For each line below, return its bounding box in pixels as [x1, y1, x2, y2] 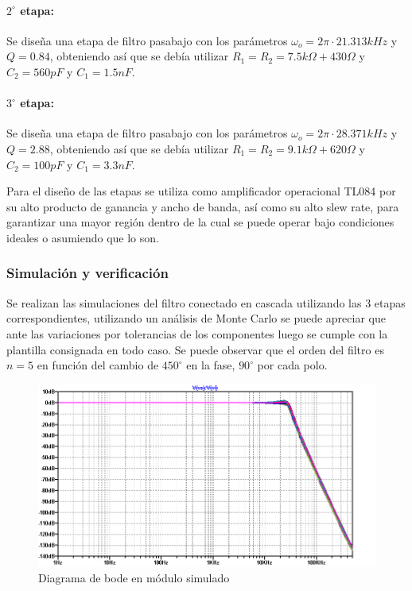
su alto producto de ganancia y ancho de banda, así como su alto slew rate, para [6, 198, 399, 214]
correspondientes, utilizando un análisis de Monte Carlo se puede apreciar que [6, 310, 386, 326]
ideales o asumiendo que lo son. [6, 229, 159, 245]
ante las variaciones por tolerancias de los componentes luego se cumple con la [6, 325, 388, 342]
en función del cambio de [37, 357, 159, 373]
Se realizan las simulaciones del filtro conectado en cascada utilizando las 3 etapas [6, 294, 406, 311]
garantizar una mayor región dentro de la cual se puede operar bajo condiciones [6, 214, 395, 230]
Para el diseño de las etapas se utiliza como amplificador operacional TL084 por [6, 183, 396, 199]
